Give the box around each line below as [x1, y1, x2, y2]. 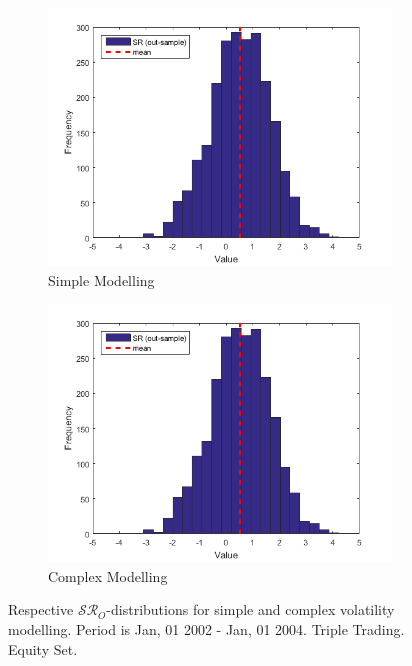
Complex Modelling [48, 565, 168, 586]
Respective [8, 599, 74, 620]
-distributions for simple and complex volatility [106, 599, 395, 620]
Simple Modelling [48, 269, 155, 290]
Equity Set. [8, 638, 78, 659]
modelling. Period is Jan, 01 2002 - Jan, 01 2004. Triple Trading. [8, 618, 405, 639]
